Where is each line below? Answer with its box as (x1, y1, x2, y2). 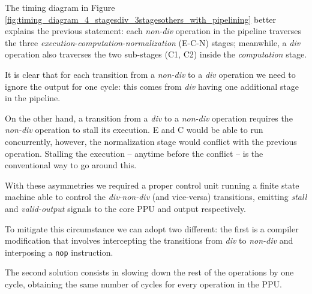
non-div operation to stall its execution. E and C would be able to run (5, 123, 263, 136)
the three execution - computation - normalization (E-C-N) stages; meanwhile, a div (5, 36, 301, 49)
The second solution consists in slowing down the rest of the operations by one (5, 266, 294, 278)
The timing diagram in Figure (5, 1, 115, 13)
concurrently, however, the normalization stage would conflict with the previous (5, 135, 297, 147)
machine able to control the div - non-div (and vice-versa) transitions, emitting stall (5, 190, 307, 203)
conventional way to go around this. (5, 159, 137, 171)
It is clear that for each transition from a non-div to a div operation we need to (5, 68, 296, 80)
